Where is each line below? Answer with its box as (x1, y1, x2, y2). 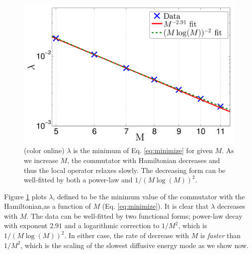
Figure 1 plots (4, 191, 47, 201)
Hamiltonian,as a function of (4, 201, 91, 211)
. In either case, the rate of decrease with (64, 230, 189, 241)
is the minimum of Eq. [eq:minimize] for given (73, 145, 213, 156)
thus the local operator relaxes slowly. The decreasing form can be (24, 165, 226, 175)
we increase (24, 155, 58, 165)
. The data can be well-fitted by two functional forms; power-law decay (26, 210, 243, 221)
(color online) (24, 145, 65, 156)
